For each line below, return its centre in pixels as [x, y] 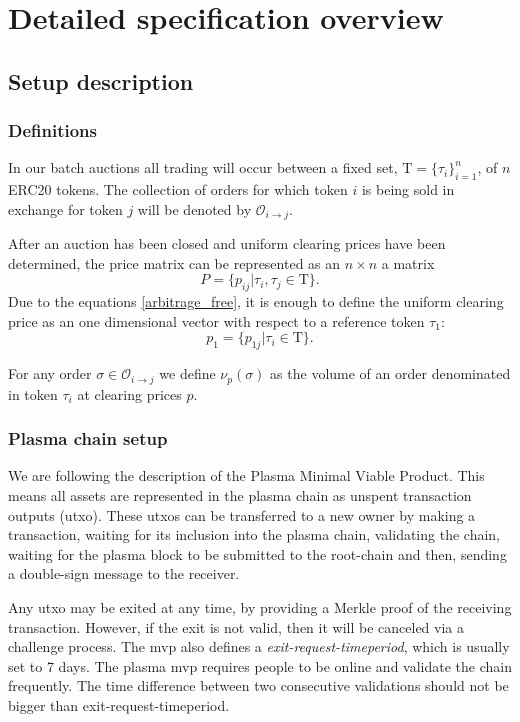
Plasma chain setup [88, 438]
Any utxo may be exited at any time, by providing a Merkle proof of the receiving [260, 607]
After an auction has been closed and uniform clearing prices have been [227, 243]
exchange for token [65, 208]
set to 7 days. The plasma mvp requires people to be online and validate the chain [260, 665]
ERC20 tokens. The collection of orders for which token [178, 189]
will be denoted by [194, 208]
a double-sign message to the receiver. [124, 573]
